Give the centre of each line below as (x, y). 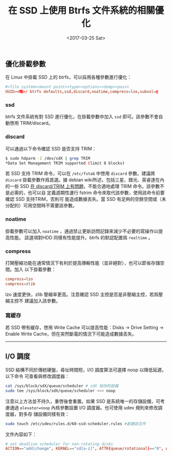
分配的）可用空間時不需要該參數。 (41, 205)
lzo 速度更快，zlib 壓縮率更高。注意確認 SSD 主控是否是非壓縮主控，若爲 (82, 294)
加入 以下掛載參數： (35, 270)
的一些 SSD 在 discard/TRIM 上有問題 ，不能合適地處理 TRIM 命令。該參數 (83, 186)
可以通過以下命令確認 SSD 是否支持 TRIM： (51, 148)
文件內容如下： (21, 434)
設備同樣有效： (53, 414)
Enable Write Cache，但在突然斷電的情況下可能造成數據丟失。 (71, 334)
